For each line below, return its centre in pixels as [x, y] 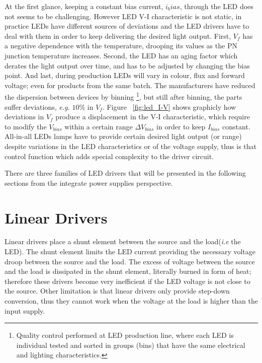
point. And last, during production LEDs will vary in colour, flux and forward [125, 75]
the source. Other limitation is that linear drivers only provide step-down [117, 291]
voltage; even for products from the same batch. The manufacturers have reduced [130, 85]
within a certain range [99, 126]
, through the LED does [216, 6]
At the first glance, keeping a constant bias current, [84, 6]
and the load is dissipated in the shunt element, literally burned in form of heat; [128, 271]
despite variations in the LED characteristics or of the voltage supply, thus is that [131, 146]
